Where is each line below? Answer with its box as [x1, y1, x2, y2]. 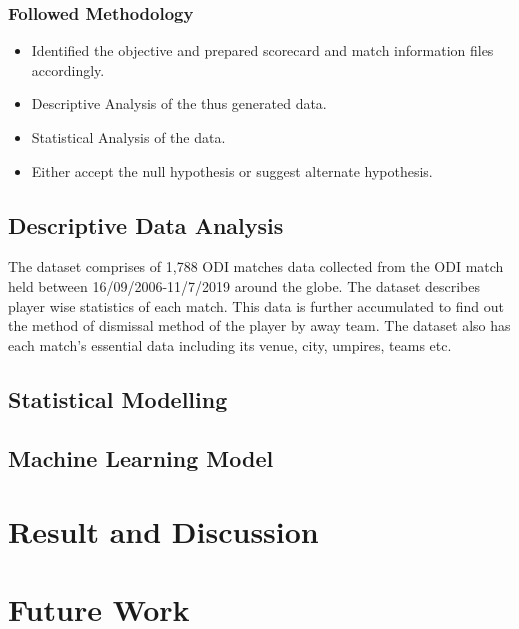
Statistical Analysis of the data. [31, 127, 226, 147]
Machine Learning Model [8, 442, 274, 473]
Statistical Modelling [8, 383, 228, 414]
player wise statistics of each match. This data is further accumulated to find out [8, 295, 504, 316]
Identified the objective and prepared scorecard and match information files [31, 40, 494, 61]
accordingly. [31, 59, 105, 80]
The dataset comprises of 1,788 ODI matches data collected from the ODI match [8, 256, 504, 277]
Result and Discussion [8, 511, 319, 552]
